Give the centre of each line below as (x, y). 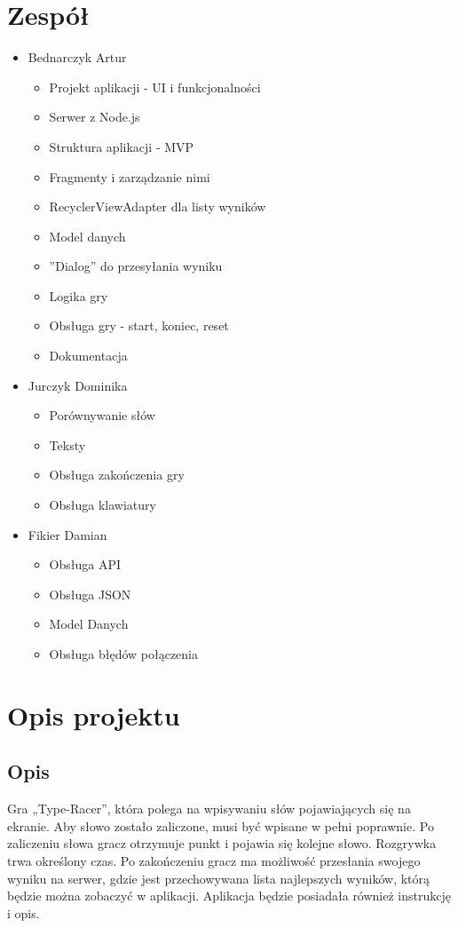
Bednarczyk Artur (77, 57)
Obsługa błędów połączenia (124, 654)
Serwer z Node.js (95, 117)
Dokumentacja (88, 356)
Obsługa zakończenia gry (117, 475)
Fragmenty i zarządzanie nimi (130, 176)
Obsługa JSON (90, 594)
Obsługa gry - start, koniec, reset (139, 325)
